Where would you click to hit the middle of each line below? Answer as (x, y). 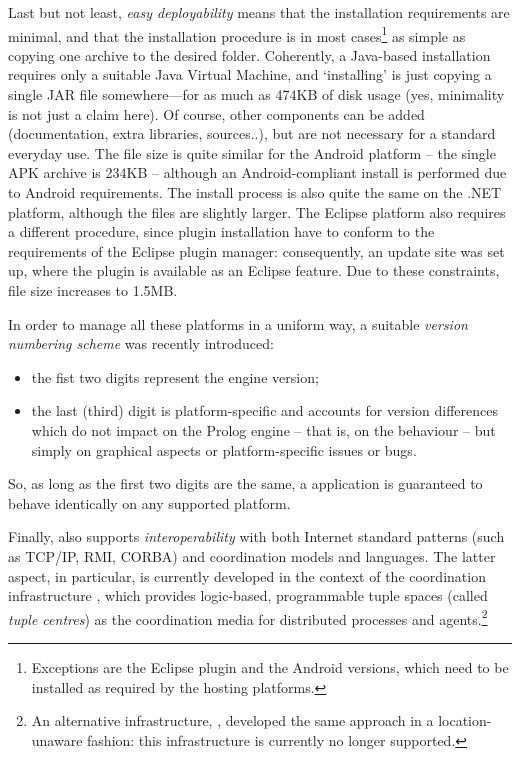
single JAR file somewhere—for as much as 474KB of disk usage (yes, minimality (256, 94)
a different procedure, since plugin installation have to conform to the (221, 231)
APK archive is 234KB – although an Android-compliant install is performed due (257, 172)
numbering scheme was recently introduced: (141, 343)
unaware (57, 739)
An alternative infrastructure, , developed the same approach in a (232, 720)
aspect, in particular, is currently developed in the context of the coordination (247, 575)
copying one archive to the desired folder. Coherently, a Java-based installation (249, 54)
